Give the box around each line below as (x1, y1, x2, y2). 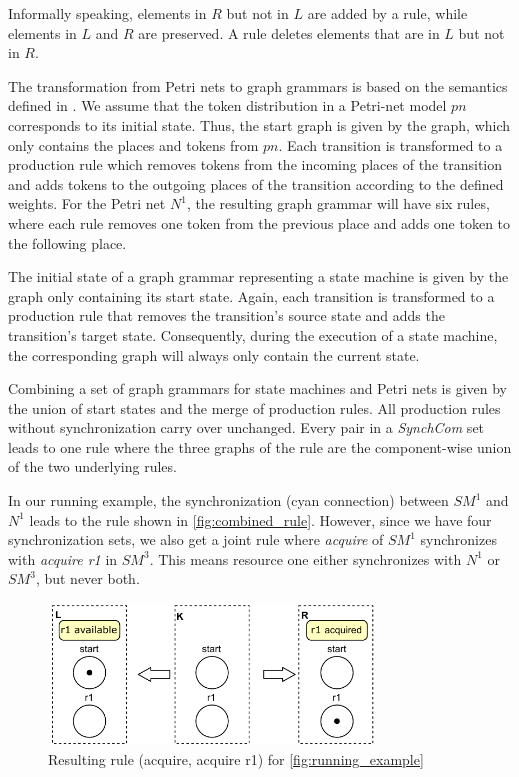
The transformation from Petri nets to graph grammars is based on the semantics (8, 75, 508, 96)
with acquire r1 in (8, 548, 118, 569)
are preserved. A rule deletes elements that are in (138, 22, 440, 43)
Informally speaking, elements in (8, 3, 207, 23)
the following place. (8, 232, 127, 253)
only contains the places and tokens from (8, 134, 259, 155)
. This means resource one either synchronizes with (149, 548, 462, 569)
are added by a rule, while (307, 3, 468, 23)
